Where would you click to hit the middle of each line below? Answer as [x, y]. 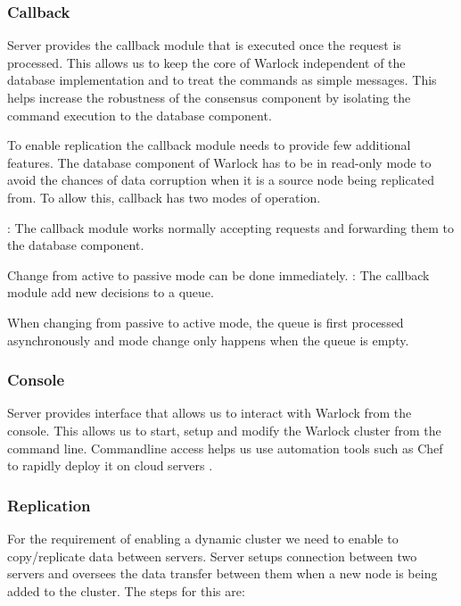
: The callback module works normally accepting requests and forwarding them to [230, 227]
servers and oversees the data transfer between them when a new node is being [222, 573]
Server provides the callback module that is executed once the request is [204, 45]
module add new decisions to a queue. [111, 292]
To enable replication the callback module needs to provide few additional [209, 145]
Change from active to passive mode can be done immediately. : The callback [218, 274]
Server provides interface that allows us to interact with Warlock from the [210, 413]
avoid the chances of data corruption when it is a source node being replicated [221, 180]
